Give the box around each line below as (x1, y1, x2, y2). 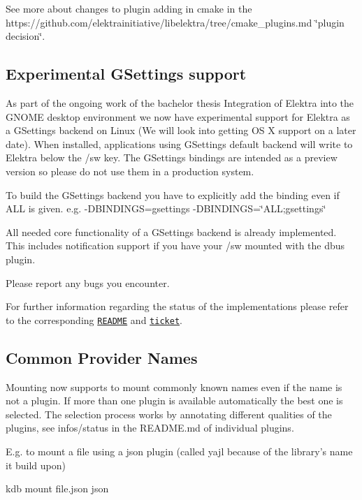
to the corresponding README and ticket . (6, 312, 182, 327)
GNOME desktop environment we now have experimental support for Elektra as (6, 109, 350, 124)
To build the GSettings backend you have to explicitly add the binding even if (6, 187, 340, 202)
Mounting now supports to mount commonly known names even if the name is (6, 379, 342, 394)
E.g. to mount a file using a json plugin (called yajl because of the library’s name (6, 443, 353, 458)
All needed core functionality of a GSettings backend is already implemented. (6, 224, 337, 239)
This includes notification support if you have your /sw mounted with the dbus (6, 238, 345, 253)
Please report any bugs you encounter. (6, 275, 170, 290)
